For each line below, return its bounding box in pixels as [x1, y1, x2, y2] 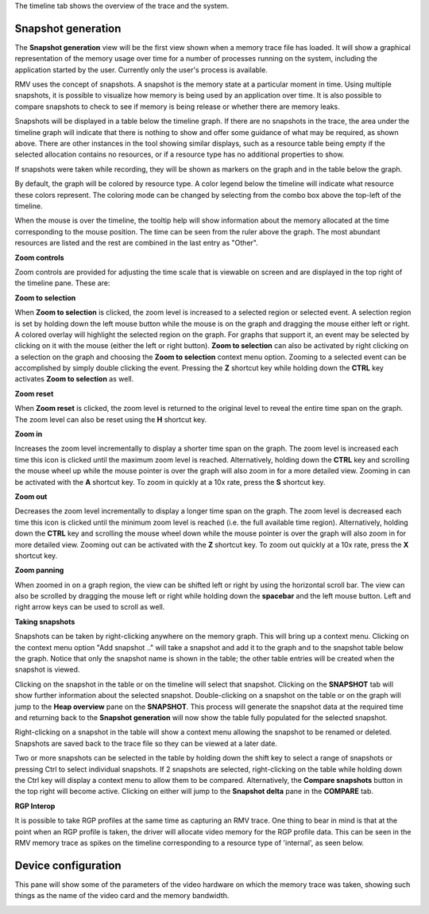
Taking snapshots [14, 617, 75, 626]
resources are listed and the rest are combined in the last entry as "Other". [14, 238, 258, 248]
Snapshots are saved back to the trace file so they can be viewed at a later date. [14, 738, 278, 748]
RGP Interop [14, 801, 56, 811]
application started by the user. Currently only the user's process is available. [14, 64, 268, 75]
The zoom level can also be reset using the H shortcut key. [14, 414, 207, 424]
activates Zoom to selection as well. [14, 374, 134, 384]
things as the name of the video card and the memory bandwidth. [14, 891, 230, 900]
